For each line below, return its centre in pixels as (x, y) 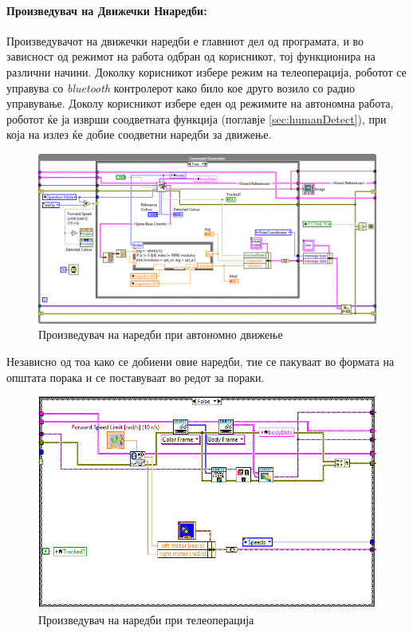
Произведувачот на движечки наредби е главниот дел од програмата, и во (185, 40)
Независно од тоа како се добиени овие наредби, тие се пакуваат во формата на (201, 361)
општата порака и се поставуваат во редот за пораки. (136, 377)
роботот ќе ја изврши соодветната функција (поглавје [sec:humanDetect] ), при (197, 118)
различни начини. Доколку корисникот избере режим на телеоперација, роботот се (206, 71)
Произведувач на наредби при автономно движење (161, 334)
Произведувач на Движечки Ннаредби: (107, 10)
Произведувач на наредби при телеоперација (146, 619)
